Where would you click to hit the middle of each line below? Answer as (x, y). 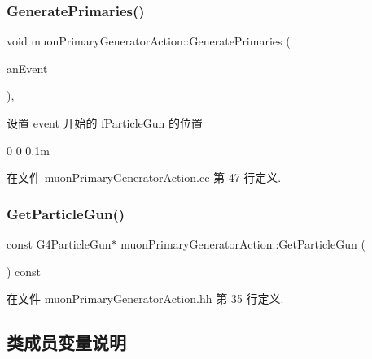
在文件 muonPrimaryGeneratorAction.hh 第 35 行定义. (145, 298)
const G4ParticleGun (59, 244)
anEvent (27, 68)
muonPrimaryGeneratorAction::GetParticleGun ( (243, 244)
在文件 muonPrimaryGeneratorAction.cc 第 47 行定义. (144, 177)
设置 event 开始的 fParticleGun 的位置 (105, 123)
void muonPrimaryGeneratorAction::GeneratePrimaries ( (149, 41)
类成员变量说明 (66, 342)
